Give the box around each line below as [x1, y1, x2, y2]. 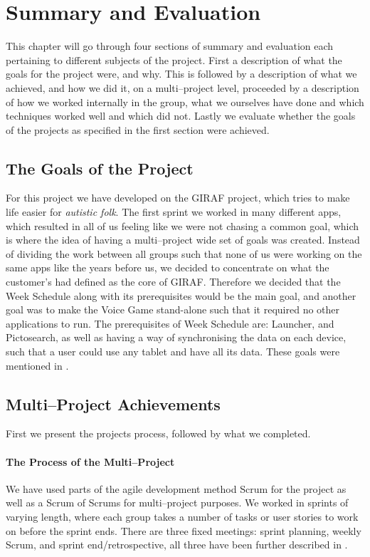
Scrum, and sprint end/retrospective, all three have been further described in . [6, 537, 348, 552]
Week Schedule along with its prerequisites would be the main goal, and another [6, 288, 356, 303]
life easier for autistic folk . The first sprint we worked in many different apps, [6, 204, 342, 219]
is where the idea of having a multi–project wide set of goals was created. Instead [6, 232, 360, 247]
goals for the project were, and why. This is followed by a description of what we [6, 66, 357, 81]
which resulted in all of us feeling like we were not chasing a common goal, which [6, 218, 359, 233]
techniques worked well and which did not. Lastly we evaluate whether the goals [6, 108, 356, 123]
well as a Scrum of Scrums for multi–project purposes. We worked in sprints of [6, 495, 349, 510]
